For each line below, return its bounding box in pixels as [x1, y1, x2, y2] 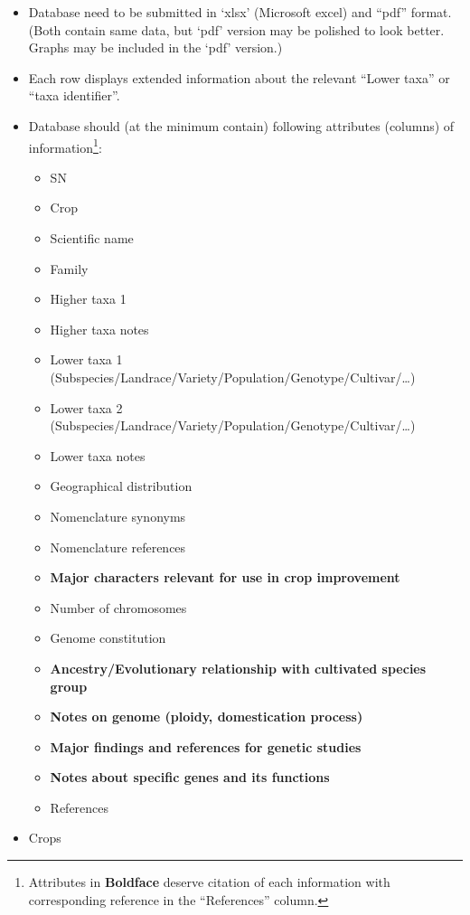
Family [50, 259, 89, 278]
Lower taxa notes [50, 446, 146, 465]
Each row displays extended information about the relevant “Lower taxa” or [28, 68, 450, 87]
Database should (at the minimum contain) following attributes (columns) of [28, 116, 455, 135]
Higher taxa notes [50, 319, 149, 338]
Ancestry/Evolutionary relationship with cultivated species [50, 658, 427, 677]
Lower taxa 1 [50, 350, 123, 369]
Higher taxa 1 [50, 289, 127, 308]
